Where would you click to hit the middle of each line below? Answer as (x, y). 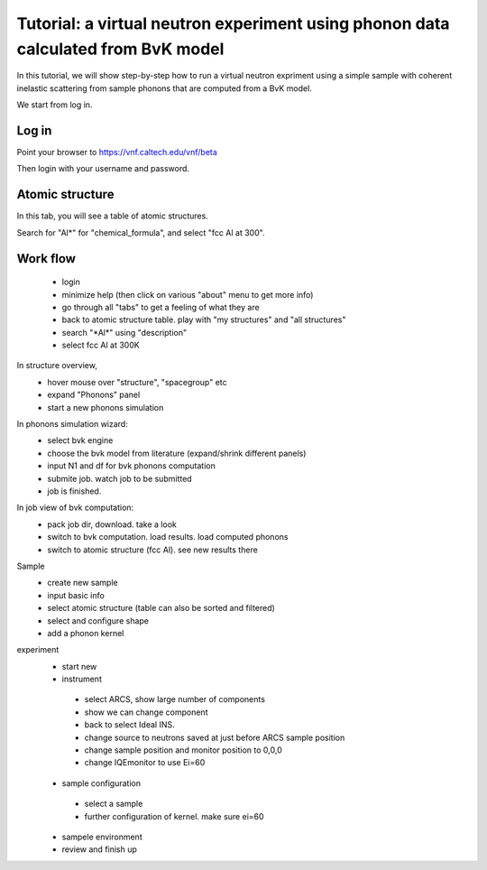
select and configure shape (98, 620)
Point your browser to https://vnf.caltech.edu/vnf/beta (117, 153)
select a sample (114, 804)
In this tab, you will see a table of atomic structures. (113, 216)
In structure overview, (57, 366)
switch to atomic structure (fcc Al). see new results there (153, 550)
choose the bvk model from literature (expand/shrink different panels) (177, 453)
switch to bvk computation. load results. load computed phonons (168, 537)
